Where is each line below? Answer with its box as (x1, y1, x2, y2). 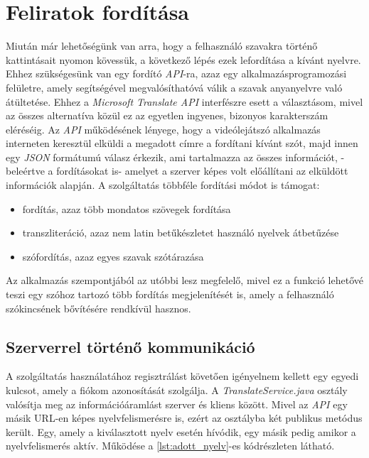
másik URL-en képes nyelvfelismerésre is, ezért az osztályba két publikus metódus (6, 410, 363, 425)
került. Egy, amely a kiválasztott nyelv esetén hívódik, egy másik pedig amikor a (6, 424, 356, 439)
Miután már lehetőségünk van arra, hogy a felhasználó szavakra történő (6, 38, 318, 53)
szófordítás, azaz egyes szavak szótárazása (22, 249, 204, 263)
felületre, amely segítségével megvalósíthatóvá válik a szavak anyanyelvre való (6, 80, 343, 94)
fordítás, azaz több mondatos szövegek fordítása (22, 201, 231, 216)
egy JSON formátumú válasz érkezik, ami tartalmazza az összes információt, (6, 149, 338, 164)
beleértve (6, 163, 45, 178)
